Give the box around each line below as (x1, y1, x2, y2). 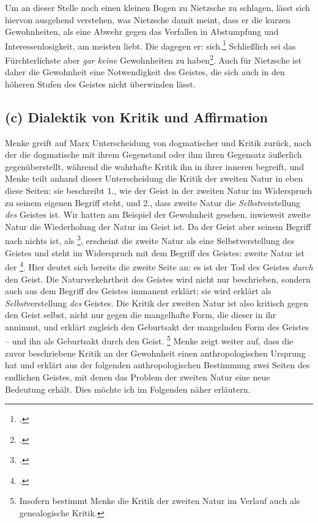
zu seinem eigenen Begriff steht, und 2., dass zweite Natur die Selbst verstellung (5, 196, 300, 209)
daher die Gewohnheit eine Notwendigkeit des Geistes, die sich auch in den (5, 65, 285, 78)
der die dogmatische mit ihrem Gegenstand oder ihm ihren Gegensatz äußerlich (5, 148, 302, 161)
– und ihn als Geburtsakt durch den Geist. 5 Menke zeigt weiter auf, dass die (5, 333, 294, 347)
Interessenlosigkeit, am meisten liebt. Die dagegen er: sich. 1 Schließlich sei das (5, 37, 296, 52)
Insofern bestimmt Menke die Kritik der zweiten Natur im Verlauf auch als (19, 494, 300, 507)
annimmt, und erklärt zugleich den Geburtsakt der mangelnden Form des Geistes (5, 320, 309, 333)
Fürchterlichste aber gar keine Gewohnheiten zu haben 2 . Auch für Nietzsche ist (5, 52, 301, 66)
